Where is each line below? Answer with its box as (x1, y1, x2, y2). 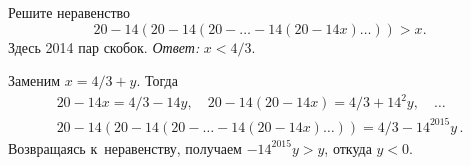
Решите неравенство (8, 2, 131, 22)
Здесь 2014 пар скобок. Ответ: (8, 36, 200, 57)
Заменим (8, 70, 61, 91)
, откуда (324, 137, 372, 158)
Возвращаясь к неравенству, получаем (8, 137, 242, 158)
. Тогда (136, 70, 178, 91)
